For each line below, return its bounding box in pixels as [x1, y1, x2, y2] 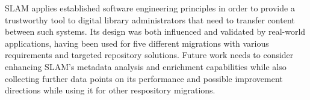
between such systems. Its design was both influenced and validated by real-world [5, 25, 306, 38]
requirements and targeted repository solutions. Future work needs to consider [5, 49, 294, 61]
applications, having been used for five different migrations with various [5, 37, 269, 49]
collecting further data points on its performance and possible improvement [5, 72, 283, 84]
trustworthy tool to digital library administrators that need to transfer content [5, 13, 295, 26]
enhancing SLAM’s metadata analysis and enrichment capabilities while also [5, 60, 287, 72]
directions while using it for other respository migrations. [5, 84, 215, 96]
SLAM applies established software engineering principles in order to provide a [5, 2, 295, 14]
